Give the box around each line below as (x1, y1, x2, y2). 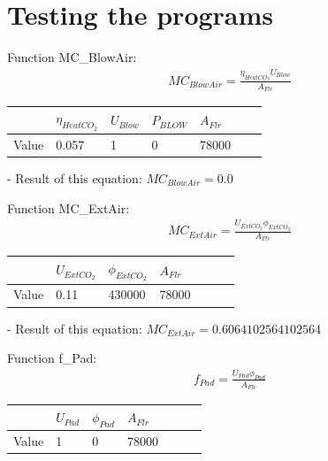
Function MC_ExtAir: (7, 198, 130, 217)
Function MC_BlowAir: (7, 48, 137, 66)
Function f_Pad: (7, 349, 97, 367)
